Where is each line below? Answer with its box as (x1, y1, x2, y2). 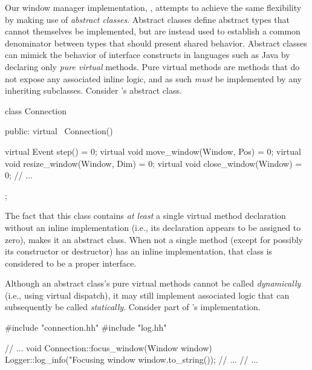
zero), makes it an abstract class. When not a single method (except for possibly (5, 233, 303, 245)
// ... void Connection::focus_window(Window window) (5, 341, 212, 354)
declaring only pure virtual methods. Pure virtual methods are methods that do (5, 60, 300, 73)
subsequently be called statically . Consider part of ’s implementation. (5, 300, 261, 313)
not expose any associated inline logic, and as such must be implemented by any (5, 72, 302, 85)
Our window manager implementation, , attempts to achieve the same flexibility (5, 1, 302, 13)
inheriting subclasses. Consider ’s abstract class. (5, 84, 182, 97)
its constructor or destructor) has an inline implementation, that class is (5, 245, 273, 258)
